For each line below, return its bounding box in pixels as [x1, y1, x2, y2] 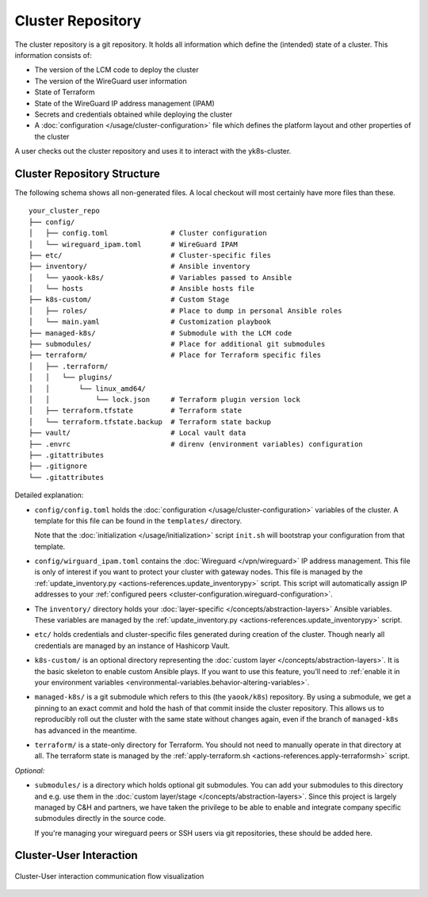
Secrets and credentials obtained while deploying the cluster [34, 109, 233, 119]
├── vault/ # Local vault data [29, 428, 246, 438]
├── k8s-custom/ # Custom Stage [29, 295, 230, 305]
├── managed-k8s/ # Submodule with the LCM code [29, 328, 292, 337]
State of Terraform [34, 87, 95, 97]
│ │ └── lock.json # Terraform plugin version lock [29, 395, 300, 404]
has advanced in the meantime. [34, 726, 138, 735]
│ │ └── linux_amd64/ [29, 384, 147, 393]
